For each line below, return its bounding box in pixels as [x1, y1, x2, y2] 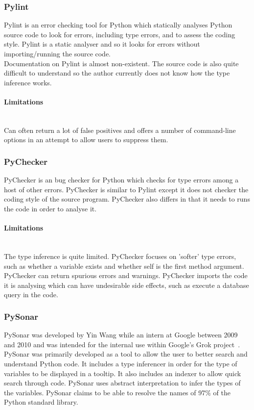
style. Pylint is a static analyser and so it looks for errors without [4, 39, 200, 49]
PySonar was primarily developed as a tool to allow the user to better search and [4, 349, 248, 359]
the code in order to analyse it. [4, 203, 97, 213]
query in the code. [4, 289, 58, 300]
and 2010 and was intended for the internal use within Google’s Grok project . [4, 339, 240, 349]
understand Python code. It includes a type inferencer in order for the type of [4, 358, 237, 368]
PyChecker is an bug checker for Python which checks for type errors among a [4, 175, 239, 185]
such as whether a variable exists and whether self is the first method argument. [4, 260, 244, 271]
